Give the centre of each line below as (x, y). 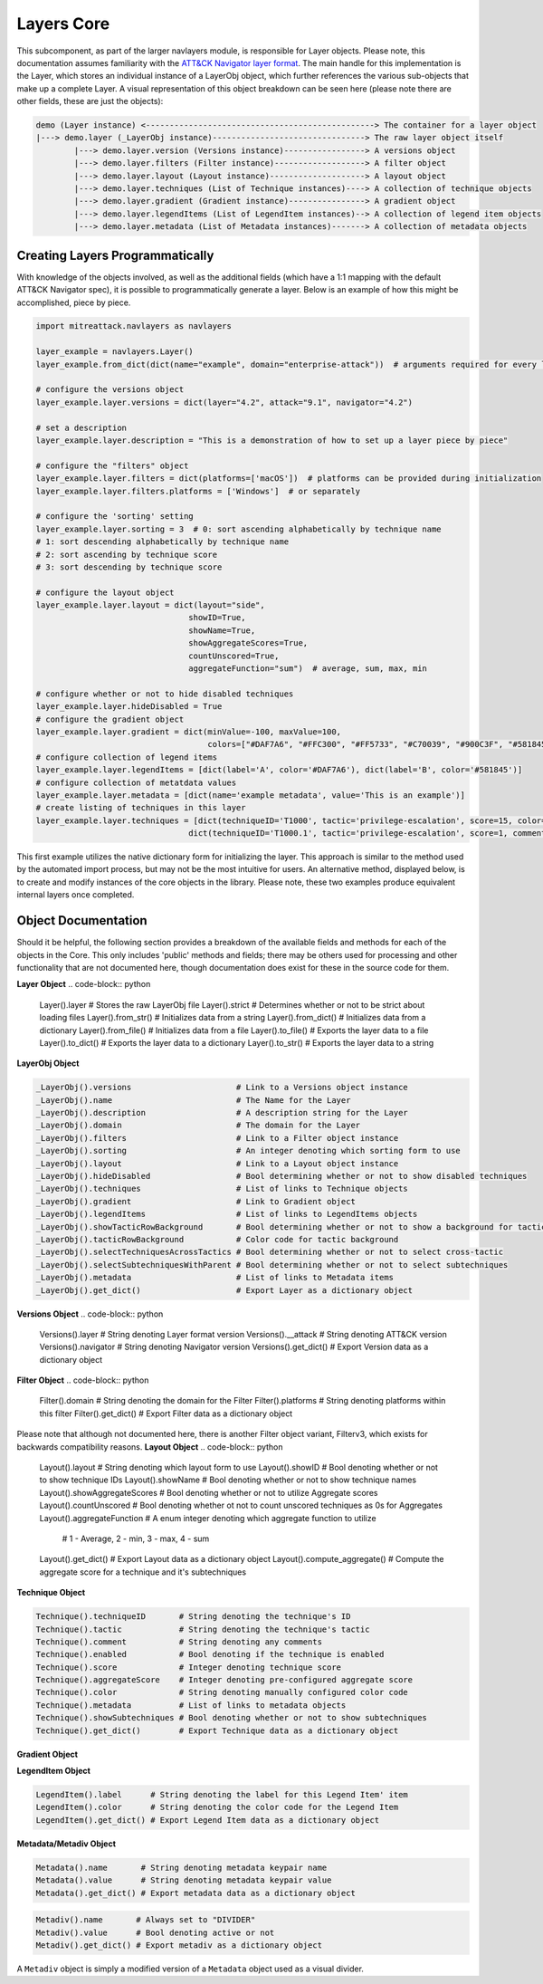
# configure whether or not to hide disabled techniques (165, 694)
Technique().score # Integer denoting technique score (189, 1667)
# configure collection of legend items (126, 757)
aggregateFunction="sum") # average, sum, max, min (308, 669)
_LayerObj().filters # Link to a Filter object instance (217, 1138)
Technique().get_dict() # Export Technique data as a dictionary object (217, 1730)
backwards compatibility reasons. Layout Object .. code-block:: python (150, 1447)
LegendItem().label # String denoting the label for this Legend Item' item (222, 1795)
